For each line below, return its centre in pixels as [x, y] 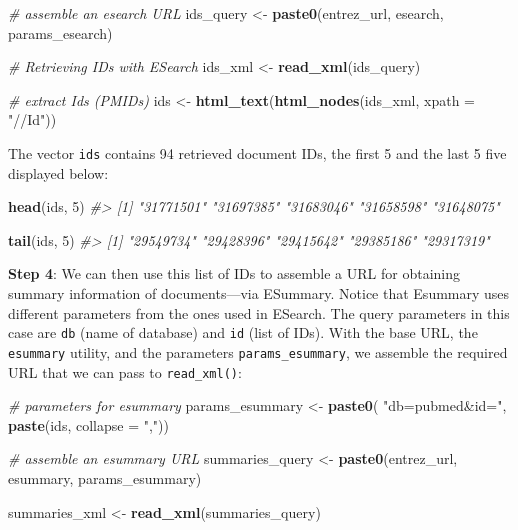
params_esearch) [60, 32]
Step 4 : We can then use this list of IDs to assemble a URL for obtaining [234, 273]
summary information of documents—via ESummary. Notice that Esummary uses [259, 293]
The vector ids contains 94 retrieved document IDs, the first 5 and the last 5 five [257, 152]
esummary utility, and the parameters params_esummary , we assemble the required [258, 351]
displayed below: [58, 172]
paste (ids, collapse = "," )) [88, 424]
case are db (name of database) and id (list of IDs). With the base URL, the [243, 332]
